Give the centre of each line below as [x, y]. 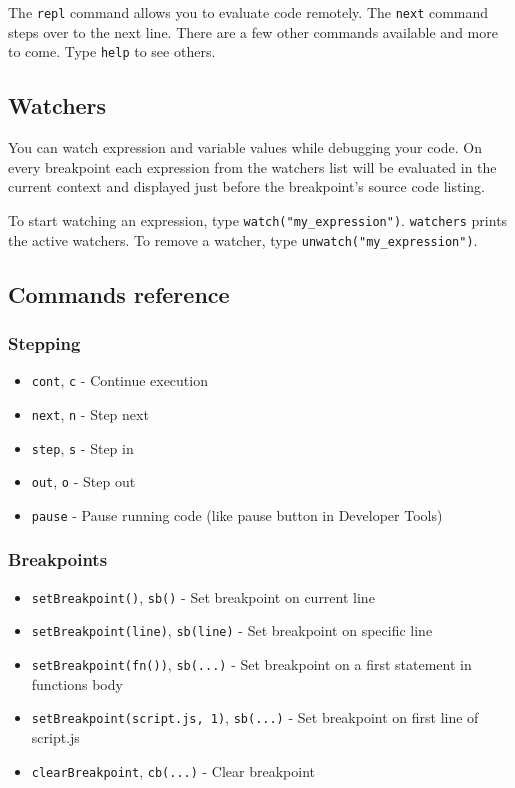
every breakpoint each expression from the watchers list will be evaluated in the [252, 166]
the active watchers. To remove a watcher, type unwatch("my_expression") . [243, 239]
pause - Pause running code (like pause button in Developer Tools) [237, 514]
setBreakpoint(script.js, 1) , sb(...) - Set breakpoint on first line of [255, 717]
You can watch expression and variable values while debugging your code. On [245, 147]
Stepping [44, 342]
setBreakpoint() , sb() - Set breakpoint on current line [203, 596]
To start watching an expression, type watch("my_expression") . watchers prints [258, 219]
